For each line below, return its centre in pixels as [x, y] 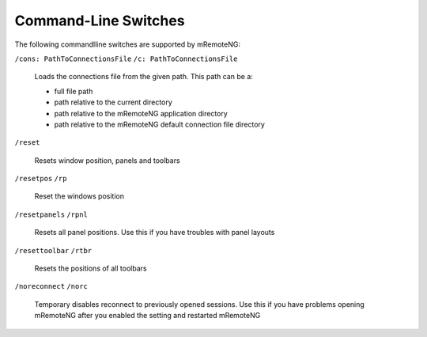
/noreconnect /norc [51, 286]
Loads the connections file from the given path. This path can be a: [144, 77]
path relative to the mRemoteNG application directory [141, 113]
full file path [74, 91]
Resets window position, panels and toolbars [108, 160]
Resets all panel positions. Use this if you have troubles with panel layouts [155, 233]
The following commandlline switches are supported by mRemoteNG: [128, 44]
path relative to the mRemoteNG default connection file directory [159, 124]
